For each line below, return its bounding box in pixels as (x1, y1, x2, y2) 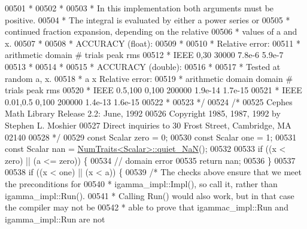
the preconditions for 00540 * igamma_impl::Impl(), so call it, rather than (5, 177, 278, 190)
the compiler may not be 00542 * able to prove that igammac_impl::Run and (5, 201, 288, 213)
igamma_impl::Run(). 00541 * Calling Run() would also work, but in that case (5, 189, 294, 201)
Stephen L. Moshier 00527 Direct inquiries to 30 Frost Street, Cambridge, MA (5, 118, 291, 131)
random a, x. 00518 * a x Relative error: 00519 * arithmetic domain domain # (5, 72, 293, 84)
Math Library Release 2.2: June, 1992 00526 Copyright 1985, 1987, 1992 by (5, 107, 281, 120)
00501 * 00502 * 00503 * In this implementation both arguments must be (5, 2, 274, 14)
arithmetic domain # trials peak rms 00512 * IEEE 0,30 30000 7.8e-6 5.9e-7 (5, 48, 284, 61)
